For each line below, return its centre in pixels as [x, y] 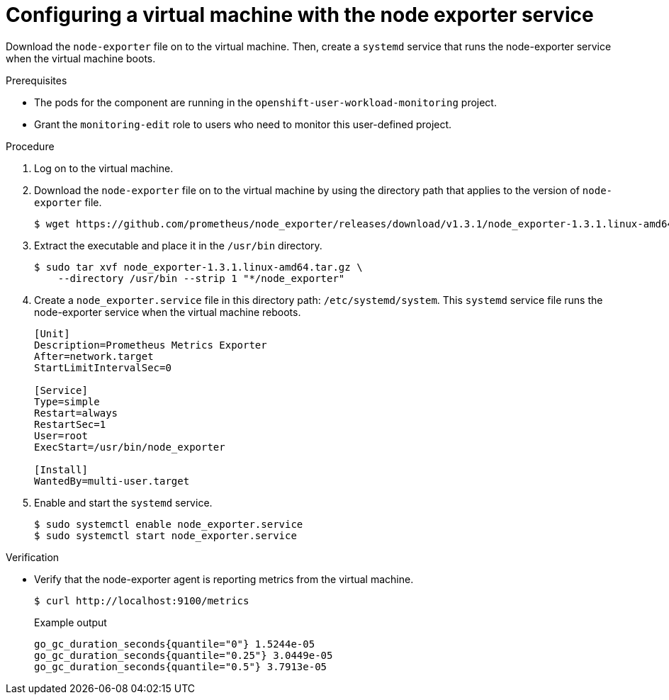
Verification [33, 557]
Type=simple [67, 401]
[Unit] [52, 333]
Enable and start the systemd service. [123, 502]
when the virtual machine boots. [81, 58]
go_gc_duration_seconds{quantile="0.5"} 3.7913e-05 [181, 666]
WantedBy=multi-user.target [112, 481]
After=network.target [94, 356]
